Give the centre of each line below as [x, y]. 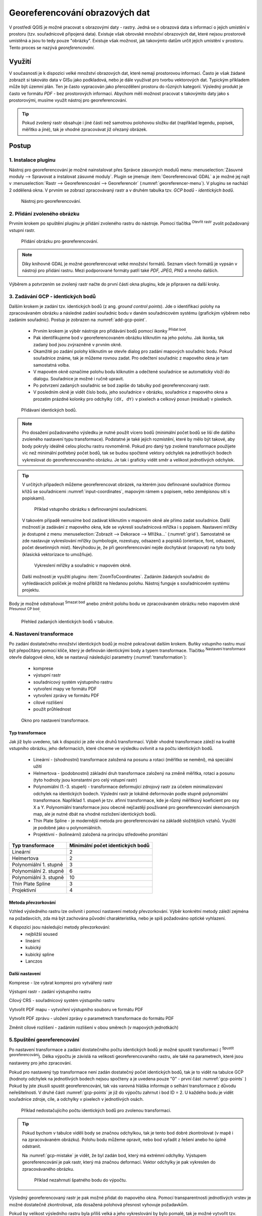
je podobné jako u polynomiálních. [67, 827]
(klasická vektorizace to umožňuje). [57, 554]
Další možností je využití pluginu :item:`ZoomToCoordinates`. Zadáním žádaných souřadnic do [116, 576]
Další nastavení [25, 974]
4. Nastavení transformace [41, 634]
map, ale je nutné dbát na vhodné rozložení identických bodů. [95, 814]
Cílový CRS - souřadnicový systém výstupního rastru [62, 1001]
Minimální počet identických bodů [110, 845]
